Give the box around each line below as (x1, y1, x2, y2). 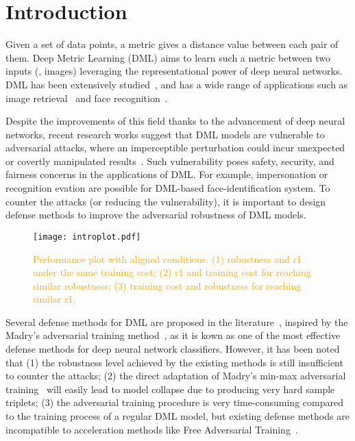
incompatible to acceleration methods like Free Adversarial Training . (5, 422, 298, 436)
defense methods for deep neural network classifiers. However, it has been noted (5, 342, 340, 356)
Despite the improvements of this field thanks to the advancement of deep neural (5, 114, 345, 128)
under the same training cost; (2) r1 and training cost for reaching (33, 265, 311, 279)
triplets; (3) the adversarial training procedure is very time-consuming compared (5, 395, 343, 409)
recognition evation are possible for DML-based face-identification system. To (5, 181, 330, 195)
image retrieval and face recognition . (5, 90, 168, 105)
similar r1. (33, 292, 76, 306)
